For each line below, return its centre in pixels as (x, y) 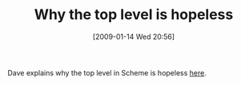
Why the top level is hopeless (134, 15)
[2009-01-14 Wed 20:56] (134, 37)
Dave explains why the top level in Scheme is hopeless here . (107, 72)
